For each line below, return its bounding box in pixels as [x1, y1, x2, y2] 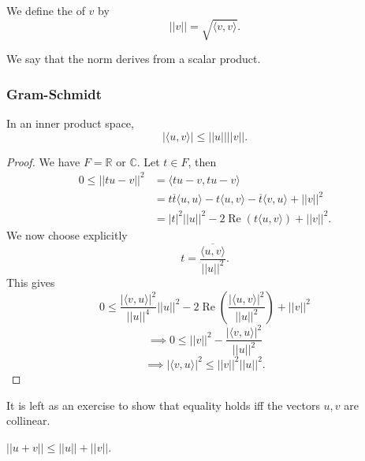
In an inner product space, [6, 114, 134, 131]
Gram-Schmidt [6, 84, 102, 103]
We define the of [6, 2, 85, 18]
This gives [6, 273, 55, 290]
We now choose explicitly [6, 226, 128, 243]
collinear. [6, 412, 50, 429]
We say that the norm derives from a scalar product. [6, 50, 261, 67]
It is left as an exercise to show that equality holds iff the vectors [6, 396, 320, 413]
